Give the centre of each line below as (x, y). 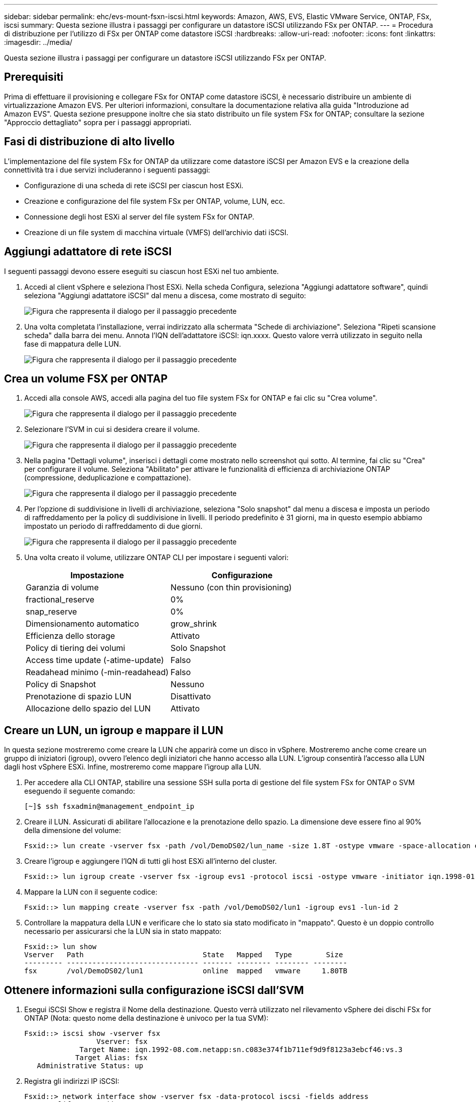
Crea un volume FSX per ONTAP (86, 378)
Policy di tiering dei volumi (76, 648)
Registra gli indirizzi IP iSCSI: (72, 1081)
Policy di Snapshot (61, 684)
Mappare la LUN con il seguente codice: (91, 892)
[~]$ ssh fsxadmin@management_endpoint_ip (109, 807)
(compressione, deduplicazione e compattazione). (108, 478)
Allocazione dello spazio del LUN (88, 709)
